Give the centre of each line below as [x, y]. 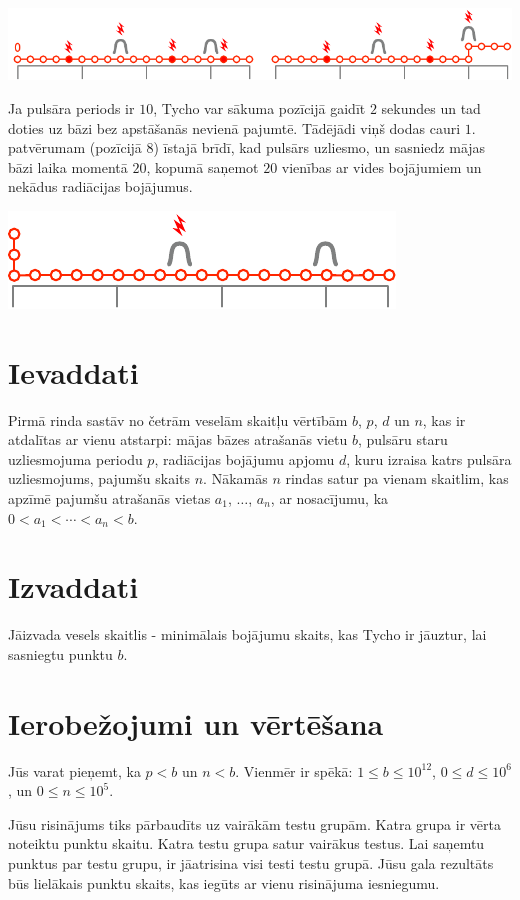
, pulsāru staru [402, 439]
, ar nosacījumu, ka [329, 498]
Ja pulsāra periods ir [71, 107]
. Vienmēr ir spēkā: [294, 770]
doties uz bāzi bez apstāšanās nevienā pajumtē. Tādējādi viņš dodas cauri [234, 127]
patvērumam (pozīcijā [75, 147]
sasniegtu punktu [60, 653]
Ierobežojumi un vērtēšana [196, 722]
